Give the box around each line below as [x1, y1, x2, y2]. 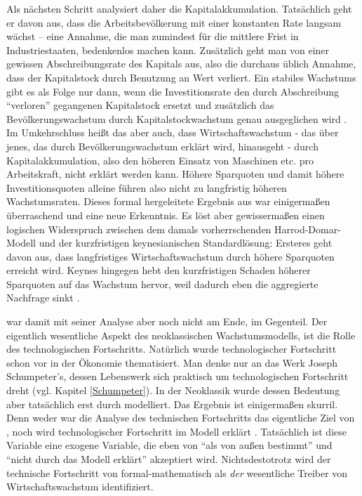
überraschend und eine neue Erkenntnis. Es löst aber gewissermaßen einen [6, 207, 325, 222]
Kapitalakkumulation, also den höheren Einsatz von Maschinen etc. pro [6, 152, 314, 167]
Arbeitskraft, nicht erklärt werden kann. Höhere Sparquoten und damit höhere [6, 167, 344, 181]
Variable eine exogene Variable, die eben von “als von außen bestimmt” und [6, 438, 333, 452]
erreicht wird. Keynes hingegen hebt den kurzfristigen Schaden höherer [6, 263, 311, 278]
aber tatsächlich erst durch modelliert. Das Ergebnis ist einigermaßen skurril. [6, 396, 338, 411]
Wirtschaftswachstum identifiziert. [6, 479, 154, 494]
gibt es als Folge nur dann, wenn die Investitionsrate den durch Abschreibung [6, 84, 340, 98]
